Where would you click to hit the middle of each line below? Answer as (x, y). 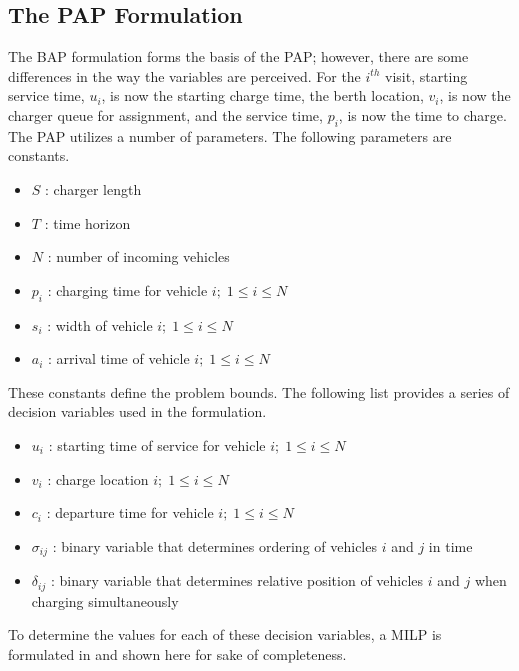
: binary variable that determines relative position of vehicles (237, 580)
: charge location (98, 478)
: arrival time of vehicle (119, 358)
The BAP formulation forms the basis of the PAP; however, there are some (238, 56)
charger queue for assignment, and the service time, (165, 114)
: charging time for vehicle (127, 289)
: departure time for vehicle (130, 512)
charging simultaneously (105, 600)
